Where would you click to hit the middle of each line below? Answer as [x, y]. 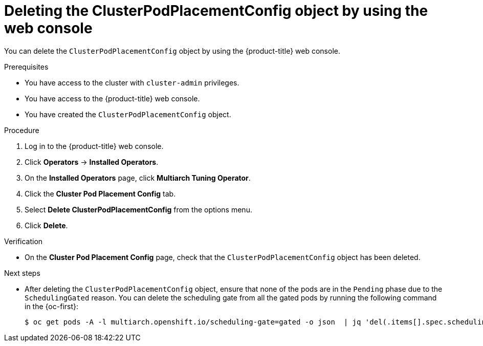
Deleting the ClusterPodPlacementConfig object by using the [216, 11]
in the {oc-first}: [52, 306]
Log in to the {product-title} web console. [94, 146]
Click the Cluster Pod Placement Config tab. [100, 193]
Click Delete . [46, 225]
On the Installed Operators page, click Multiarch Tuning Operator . [138, 178]
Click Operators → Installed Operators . [92, 162]
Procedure [22, 130]
